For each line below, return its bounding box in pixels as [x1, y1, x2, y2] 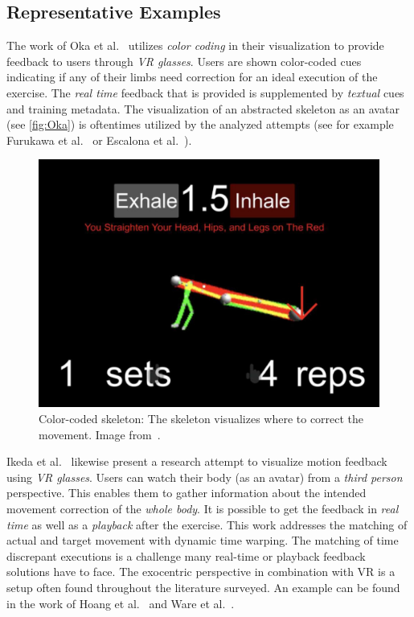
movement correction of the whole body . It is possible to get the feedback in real [6, 500, 399, 516]
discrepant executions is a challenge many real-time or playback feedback [6, 547, 366, 564]
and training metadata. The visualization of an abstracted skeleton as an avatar [6, 100, 400, 117]
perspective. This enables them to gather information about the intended [6, 484, 367, 501]
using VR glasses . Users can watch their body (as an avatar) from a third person [6, 468, 403, 485]
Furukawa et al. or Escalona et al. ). [6, 131, 192, 148]
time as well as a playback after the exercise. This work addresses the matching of [6, 516, 408, 533]
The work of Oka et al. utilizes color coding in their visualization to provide [6, 37, 384, 54]
